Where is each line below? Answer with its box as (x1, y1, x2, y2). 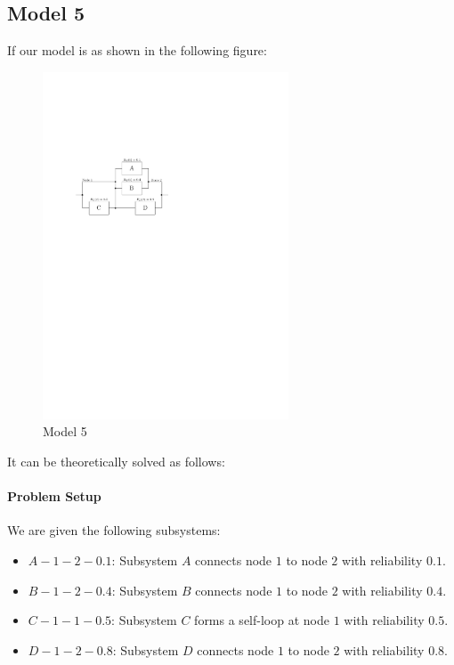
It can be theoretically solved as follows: (7, 451, 225, 470)
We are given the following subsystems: (7, 521, 221, 539)
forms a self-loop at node (194, 611, 329, 629)
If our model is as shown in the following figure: (7, 41, 267, 60)
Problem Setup (7, 487, 101, 506)
